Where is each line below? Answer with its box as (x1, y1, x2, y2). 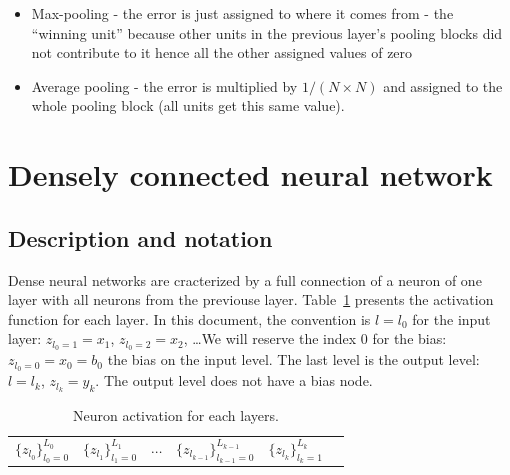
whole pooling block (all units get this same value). (31, 95, 345, 116)
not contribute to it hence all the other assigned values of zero (31, 42, 413, 63)
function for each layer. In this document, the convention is (8, 308, 371, 329)
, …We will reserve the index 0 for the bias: (183, 328, 447, 349)
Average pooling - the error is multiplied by (31, 75, 298, 96)
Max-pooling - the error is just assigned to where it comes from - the (31, 3, 454, 23)
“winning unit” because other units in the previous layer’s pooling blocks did (31, 22, 503, 43)
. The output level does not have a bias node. (95, 370, 373, 391)
